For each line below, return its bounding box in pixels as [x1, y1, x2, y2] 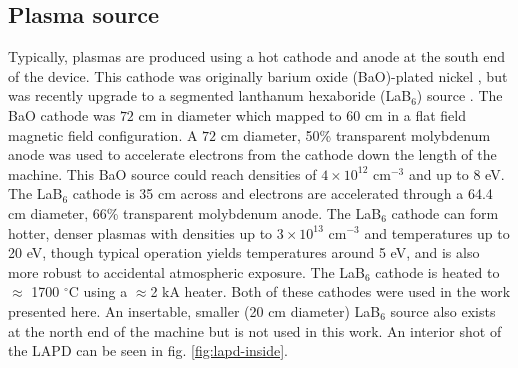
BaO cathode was [8, 104, 116, 125]
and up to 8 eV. [408, 163, 505, 184]
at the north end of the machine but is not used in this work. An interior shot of [8, 320, 502, 341]
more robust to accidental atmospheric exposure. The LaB [8, 261, 365, 282]
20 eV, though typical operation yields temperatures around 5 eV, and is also [8, 242, 480, 263]
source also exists [390, 300, 496, 321]
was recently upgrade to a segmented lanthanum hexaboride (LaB [8, 85, 412, 106]
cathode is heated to [375, 261, 500, 282]
